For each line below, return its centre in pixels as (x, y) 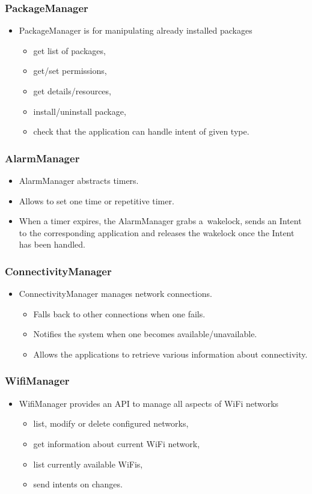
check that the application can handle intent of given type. (141, 131)
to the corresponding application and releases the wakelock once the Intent (157, 232)
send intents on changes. (78, 484)
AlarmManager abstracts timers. (79, 180)
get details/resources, (72, 91)
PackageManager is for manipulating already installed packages (136, 30)
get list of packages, (69, 50)
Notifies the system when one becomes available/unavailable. (145, 334)
